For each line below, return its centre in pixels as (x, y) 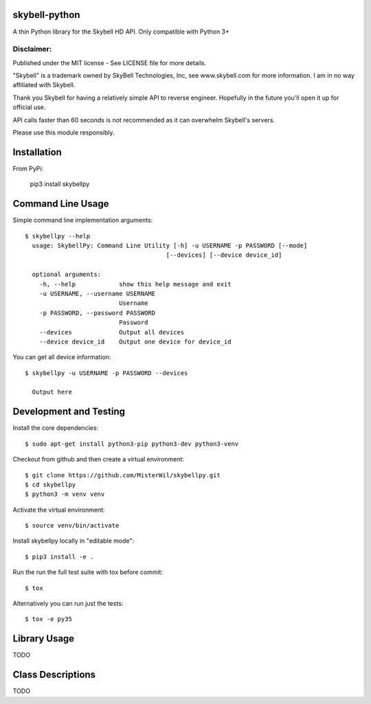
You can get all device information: (62, 357)
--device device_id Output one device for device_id (135, 341)
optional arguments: (67, 274)
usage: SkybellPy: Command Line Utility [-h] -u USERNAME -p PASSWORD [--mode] (170, 245)
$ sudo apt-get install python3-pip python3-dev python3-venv (132, 444)
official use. (29, 107)
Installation (37, 152)
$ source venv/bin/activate (72, 526)
